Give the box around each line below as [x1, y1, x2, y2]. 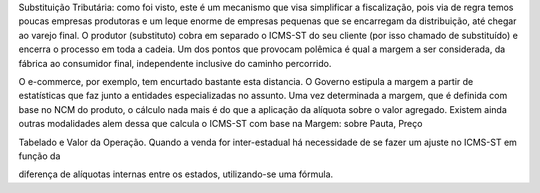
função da [18, 150, 61, 162]
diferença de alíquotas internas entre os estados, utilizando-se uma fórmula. [18, 168, 334, 180]
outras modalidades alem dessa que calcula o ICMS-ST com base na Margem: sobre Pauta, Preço [18, 118, 423, 130]
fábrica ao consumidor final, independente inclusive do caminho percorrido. [18, 57, 332, 69]
